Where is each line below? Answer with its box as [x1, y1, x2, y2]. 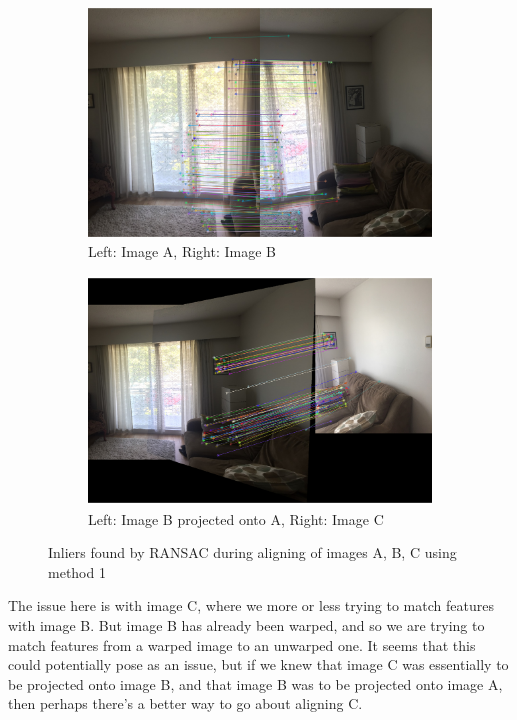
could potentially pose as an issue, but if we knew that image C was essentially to [8, 654, 509, 675]
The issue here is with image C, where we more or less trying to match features [8, 595, 494, 616]
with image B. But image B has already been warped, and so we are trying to [8, 615, 485, 636]
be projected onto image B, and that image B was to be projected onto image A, [8, 673, 503, 694]
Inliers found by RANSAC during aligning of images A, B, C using [48, 542, 457, 563]
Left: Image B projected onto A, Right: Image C [88, 508, 384, 529]
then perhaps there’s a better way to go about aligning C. [8, 693, 363, 714]
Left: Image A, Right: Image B [88, 241, 276, 262]
